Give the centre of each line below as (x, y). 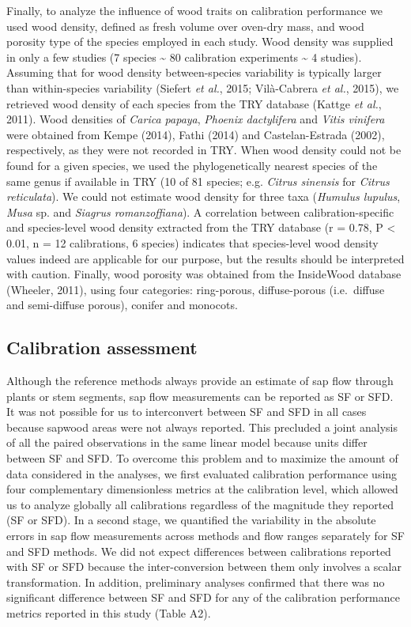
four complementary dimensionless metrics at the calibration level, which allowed (202, 489)
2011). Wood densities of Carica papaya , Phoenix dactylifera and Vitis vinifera (196, 119)
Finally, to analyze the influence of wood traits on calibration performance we (195, 10)
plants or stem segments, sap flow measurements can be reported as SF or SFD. (200, 396)
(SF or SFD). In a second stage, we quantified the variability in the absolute (191, 520)
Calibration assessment (102, 347)
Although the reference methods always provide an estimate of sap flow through (200, 381)
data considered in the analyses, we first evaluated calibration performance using (202, 473)
